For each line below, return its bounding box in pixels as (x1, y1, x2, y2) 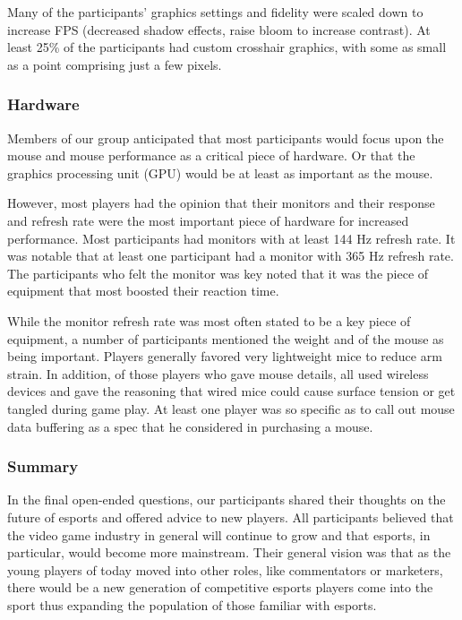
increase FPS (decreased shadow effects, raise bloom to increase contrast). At (7, 20, 431, 39)
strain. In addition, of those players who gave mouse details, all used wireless (7, 364, 429, 383)
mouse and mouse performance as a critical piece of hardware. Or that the (7, 146, 415, 165)
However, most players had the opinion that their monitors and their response (7, 194, 435, 212)
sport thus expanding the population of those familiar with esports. (7, 595, 377, 614)
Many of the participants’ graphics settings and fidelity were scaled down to (7, 3, 423, 21)
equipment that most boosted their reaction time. (7, 281, 279, 300)
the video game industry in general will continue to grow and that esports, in (7, 525, 431, 544)
